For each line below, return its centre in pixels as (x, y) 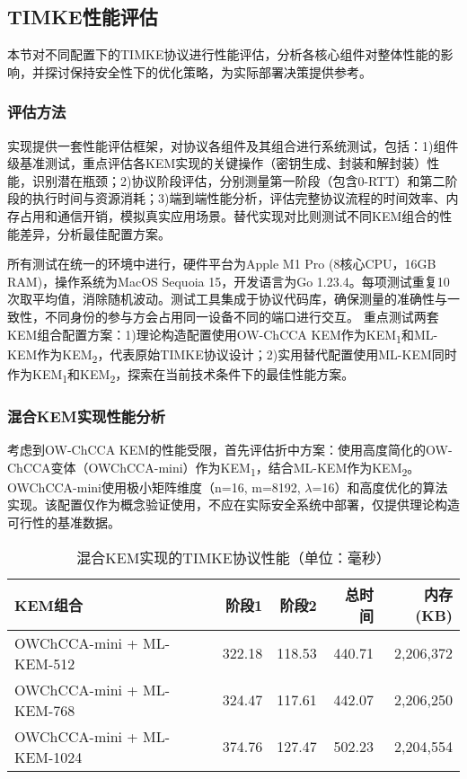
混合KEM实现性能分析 (86, 416)
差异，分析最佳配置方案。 (95, 233)
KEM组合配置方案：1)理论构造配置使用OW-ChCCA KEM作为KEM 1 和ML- (223, 335)
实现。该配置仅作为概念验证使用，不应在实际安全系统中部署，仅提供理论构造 (233, 505)
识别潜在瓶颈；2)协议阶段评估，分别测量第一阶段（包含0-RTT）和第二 (238, 180)
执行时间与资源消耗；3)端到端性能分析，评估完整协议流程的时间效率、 (239, 198)
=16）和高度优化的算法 (380, 487)
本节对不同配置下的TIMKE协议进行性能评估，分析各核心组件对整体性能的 (224, 54)
